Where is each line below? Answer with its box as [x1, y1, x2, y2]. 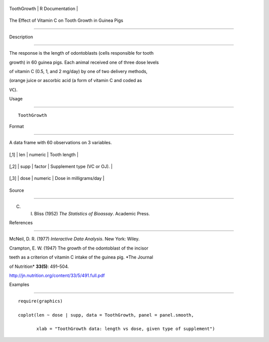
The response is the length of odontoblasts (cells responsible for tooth [9, 50, 154, 56]
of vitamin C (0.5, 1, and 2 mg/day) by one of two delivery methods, [9, 68, 148, 74]
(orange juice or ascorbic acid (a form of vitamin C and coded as [9, 78, 142, 84]
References [9, 220, 33, 226]
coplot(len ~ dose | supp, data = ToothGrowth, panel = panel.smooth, [18, 312, 194, 318]
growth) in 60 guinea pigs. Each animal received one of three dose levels [9, 59, 159, 65]
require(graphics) [18, 298, 63, 304]
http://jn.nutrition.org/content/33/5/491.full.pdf [9, 272, 105, 278]
